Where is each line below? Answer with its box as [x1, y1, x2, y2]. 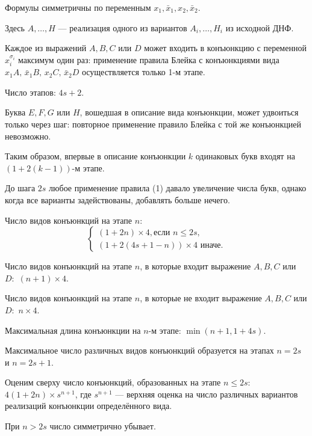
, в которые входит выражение [140, 260, 251, 272]
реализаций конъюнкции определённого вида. [5, 399, 172, 412]
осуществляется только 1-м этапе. [81, 66, 205, 78]
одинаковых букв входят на [195, 150, 295, 162]
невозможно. [5, 129, 51, 142]
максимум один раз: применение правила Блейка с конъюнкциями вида [18, 53, 279, 66]
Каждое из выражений [5, 41, 87, 54]
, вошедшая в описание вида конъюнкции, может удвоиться [80, 106, 299, 118]
